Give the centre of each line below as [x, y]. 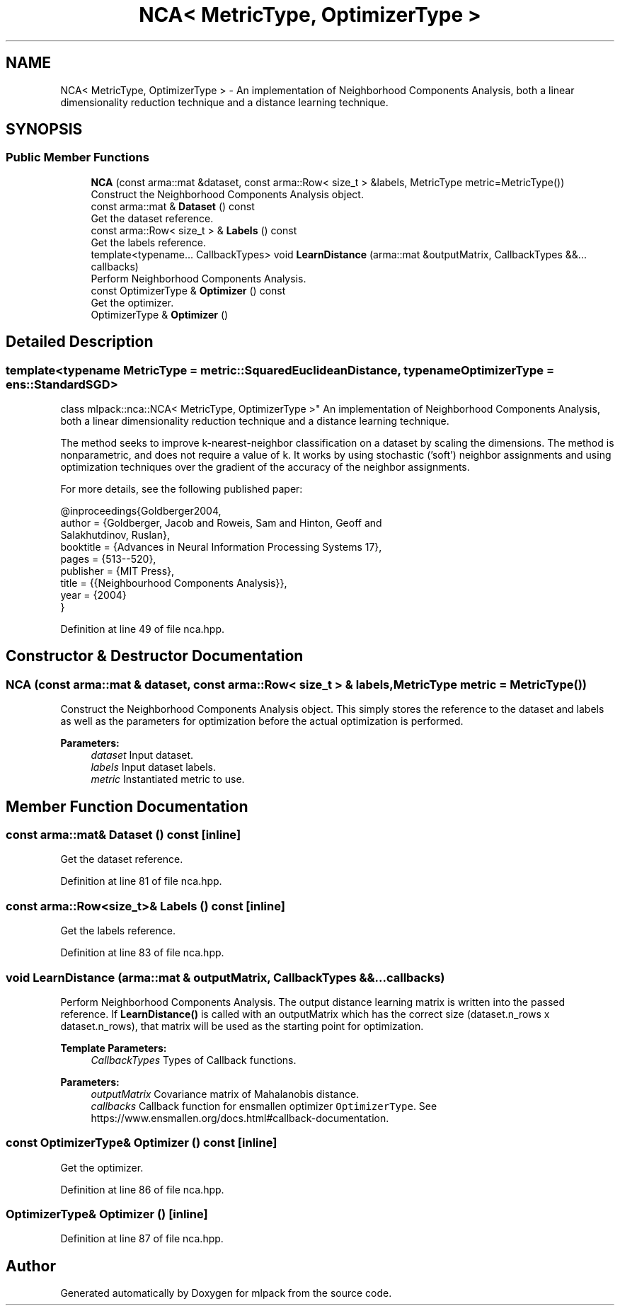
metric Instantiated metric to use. [168, 779]
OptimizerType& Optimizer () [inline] [107, 1214]
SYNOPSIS [44, 130]
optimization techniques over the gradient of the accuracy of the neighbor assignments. [265, 467]
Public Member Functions [77, 158]
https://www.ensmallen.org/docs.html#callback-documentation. [240, 1118]
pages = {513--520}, [108, 559]
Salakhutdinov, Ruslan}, [115, 535]
